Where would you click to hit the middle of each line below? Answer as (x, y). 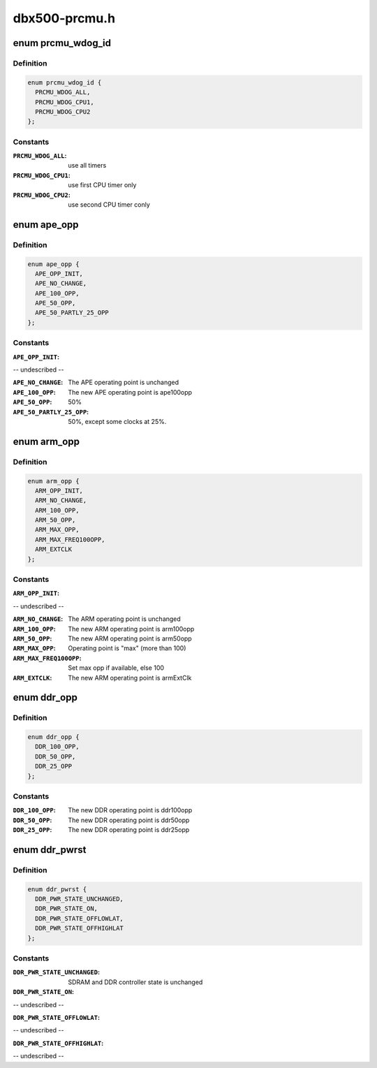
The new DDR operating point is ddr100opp (130, 810)
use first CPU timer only (102, 185)
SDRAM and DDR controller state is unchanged (135, 982)
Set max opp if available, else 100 (116, 668)
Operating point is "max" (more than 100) (127, 648)
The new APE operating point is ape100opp (130, 392)
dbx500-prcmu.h (64, 18)
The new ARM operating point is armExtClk (130, 678)
